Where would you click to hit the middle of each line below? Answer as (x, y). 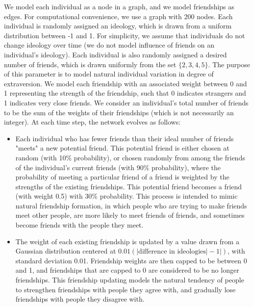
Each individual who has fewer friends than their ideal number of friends (125, 138)
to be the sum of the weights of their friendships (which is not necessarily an (119, 112)
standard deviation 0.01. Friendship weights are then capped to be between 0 (131, 260)
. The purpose (229, 64)
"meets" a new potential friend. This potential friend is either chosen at (122, 148)
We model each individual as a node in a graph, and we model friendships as (119, 6)
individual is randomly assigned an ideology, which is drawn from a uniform (118, 26)
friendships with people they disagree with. (80, 299)
